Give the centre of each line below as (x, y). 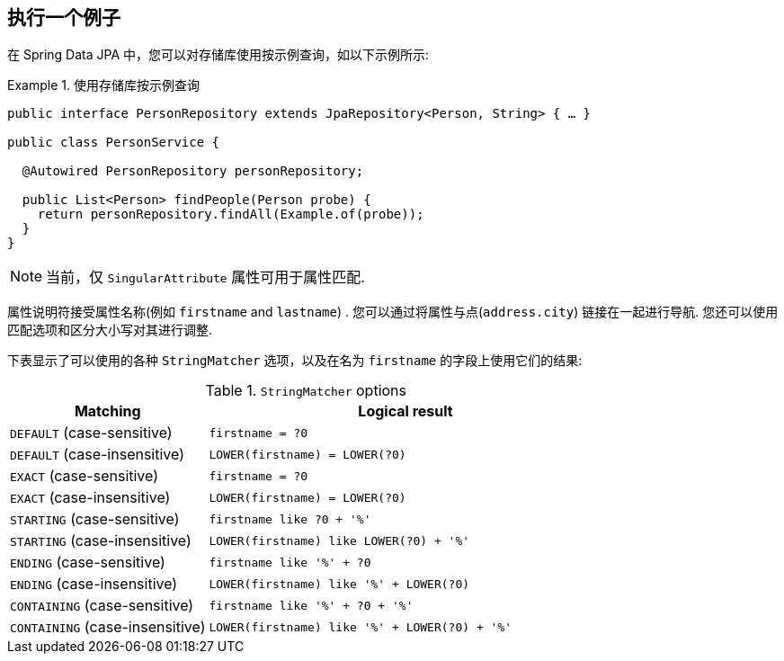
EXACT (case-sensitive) (85, 476)
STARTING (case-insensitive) (101, 541)
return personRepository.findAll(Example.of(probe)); (231, 214)
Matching (107, 411)
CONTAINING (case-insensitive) (108, 627)
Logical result (405, 411)
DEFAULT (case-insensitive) (98, 455)
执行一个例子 (64, 18)
